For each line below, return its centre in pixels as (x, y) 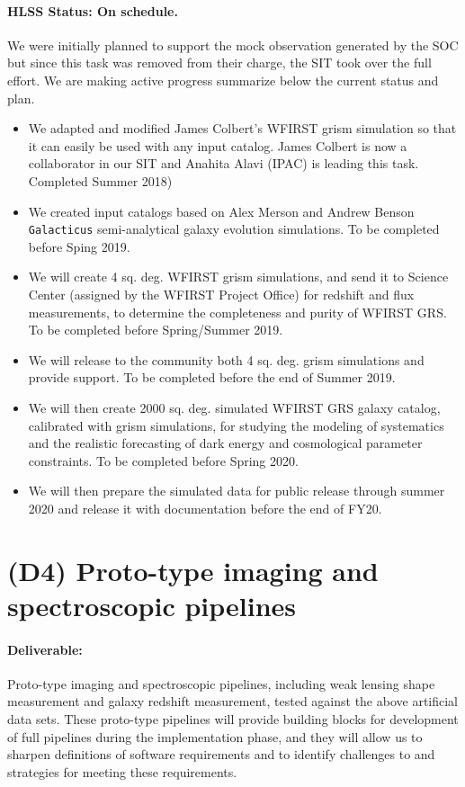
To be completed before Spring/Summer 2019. (156, 330)
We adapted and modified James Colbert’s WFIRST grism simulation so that (242, 128)
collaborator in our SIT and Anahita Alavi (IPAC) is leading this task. (224, 163)
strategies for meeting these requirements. (122, 771)
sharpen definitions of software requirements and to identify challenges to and (221, 754)
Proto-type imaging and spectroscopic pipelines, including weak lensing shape (221, 683)
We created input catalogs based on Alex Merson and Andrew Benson (221, 211)
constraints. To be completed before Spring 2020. (163, 460)
